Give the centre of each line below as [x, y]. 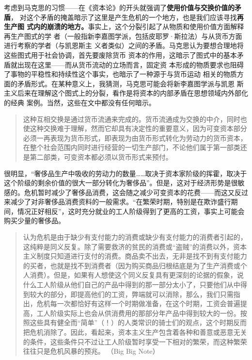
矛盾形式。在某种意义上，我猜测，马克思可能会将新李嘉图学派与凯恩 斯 [130, 83]
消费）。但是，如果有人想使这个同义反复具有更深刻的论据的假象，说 [137, 275]
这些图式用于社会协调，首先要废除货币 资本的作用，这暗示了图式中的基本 [120, 55]
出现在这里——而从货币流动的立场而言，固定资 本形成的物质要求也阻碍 [130, 64]
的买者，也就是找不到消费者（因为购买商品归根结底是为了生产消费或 [132, 265]
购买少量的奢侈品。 [34, 221]
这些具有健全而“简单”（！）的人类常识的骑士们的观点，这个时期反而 [138, 322]
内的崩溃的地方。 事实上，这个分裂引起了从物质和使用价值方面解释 [139, 26]
